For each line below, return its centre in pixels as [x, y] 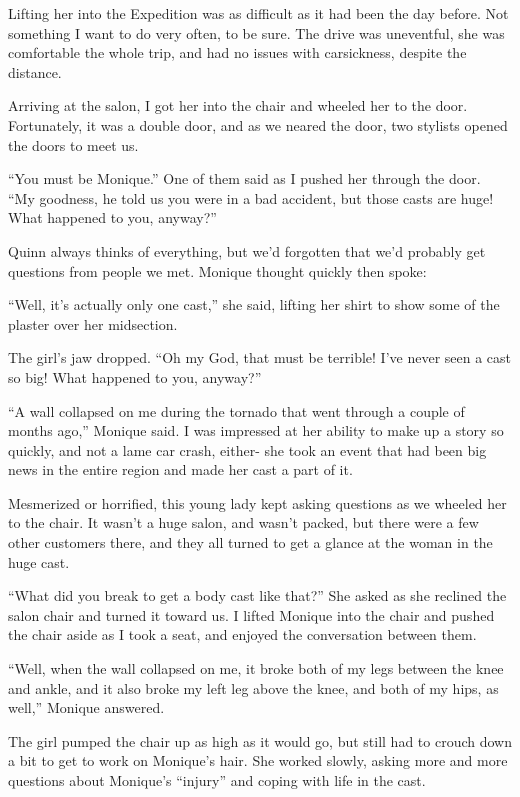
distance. [35, 71]
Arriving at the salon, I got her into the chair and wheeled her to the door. [238, 105]
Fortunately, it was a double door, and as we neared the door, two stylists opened [258, 124]
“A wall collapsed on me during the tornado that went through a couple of [236, 410]
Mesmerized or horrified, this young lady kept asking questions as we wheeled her [257, 502]
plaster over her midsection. [93, 323]
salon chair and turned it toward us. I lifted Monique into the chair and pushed [251, 614]
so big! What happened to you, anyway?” [135, 376]
